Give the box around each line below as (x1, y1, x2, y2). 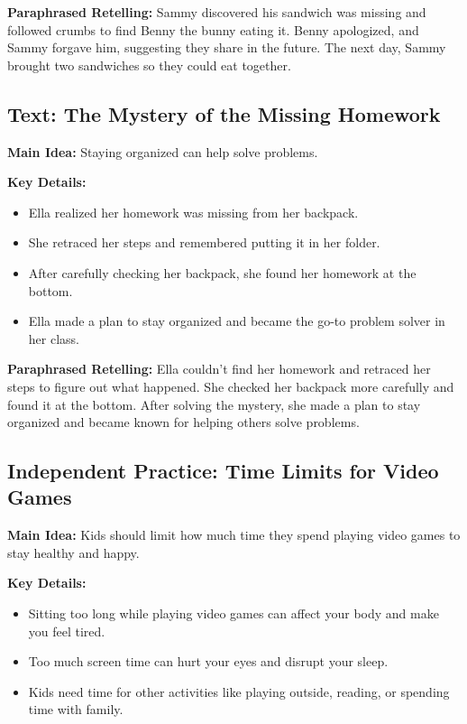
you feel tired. (28, 621, 105, 640)
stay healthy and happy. (7, 543, 140, 562)
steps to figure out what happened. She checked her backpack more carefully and (7, 376, 454, 395)
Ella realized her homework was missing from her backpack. (28, 202, 359, 221)
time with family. (28, 700, 124, 719)
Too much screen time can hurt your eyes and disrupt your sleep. (28, 652, 389, 671)
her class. (28, 329, 79, 348)
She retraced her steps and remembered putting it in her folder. (28, 233, 380, 252)
